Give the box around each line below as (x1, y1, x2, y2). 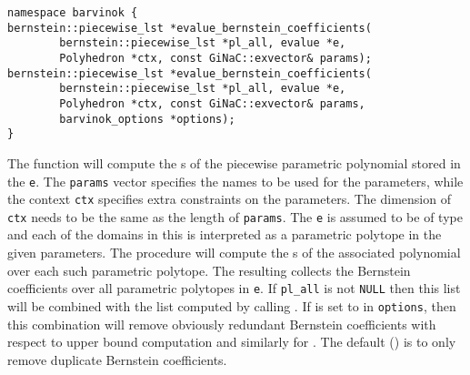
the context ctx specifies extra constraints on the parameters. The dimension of (7, 189, 451, 208)
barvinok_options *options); (59, 112, 235, 126)
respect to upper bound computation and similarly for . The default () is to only (7, 332, 456, 351)
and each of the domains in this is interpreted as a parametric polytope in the (7, 225, 442, 244)
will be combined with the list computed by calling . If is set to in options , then (7, 296, 456, 315)
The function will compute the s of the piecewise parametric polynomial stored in (7, 153, 461, 172)
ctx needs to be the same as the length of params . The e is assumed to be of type (7, 207, 463, 226)
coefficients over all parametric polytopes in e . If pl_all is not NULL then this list (7, 279, 461, 298)
